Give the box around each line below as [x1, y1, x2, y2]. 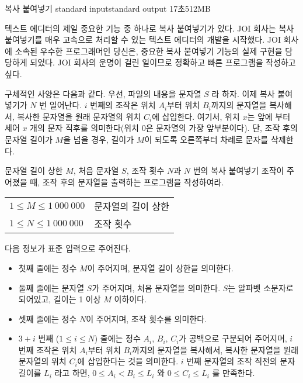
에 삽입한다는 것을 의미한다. [77, 355, 179, 367]
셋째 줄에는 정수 [18, 312, 77, 325]
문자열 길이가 [5, 133, 53, 145]
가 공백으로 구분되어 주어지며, [179, 332, 287, 344]
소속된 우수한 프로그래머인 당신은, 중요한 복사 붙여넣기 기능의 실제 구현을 [15, 44, 283, 57]
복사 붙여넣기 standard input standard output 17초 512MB [5, 2, 211, 14]
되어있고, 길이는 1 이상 [18, 293, 101, 305]
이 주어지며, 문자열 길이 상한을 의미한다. [87, 261, 234, 274]
